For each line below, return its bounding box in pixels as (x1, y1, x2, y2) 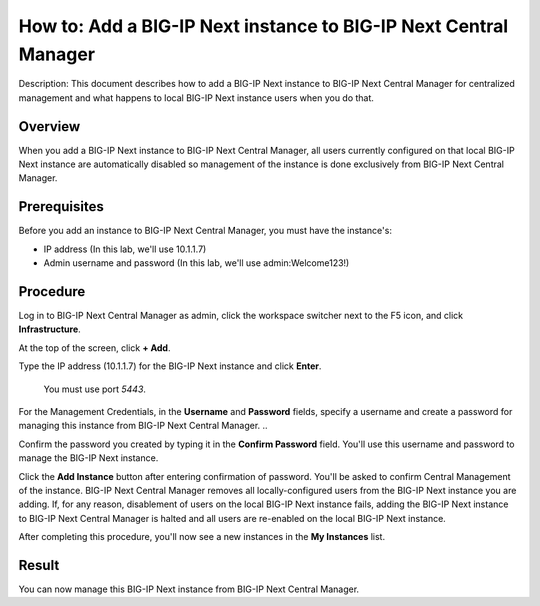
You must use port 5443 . (43, 383, 147, 395)
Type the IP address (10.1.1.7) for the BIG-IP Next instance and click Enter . (18, 360, 322, 372)
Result (18, 556, 60, 574)
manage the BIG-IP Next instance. (18, 452, 159, 464)
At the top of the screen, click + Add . (18, 341, 171, 354)
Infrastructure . (18, 323, 82, 335)
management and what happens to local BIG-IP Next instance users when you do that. (18, 91, 375, 104)
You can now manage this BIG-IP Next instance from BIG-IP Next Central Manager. (18, 583, 360, 595)
